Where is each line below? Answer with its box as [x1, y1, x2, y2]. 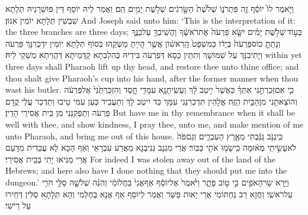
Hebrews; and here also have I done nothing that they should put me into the [5, 164, 287, 177]
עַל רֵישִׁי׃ [5, 199, 31, 211]
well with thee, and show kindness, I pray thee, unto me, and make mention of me [5, 118, 304, 130]
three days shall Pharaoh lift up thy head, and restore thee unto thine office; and [5, 60, 299, 72]
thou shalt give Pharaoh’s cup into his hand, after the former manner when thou [5, 71, 299, 84]
